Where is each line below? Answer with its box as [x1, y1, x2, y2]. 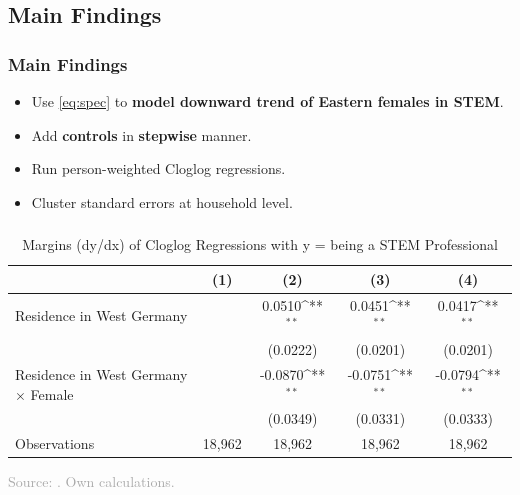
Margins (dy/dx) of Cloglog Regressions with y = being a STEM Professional [22, 234, 498, 255]
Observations [15, 433, 95, 454]
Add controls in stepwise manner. [31, 124, 252, 145]
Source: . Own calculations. [8, 471, 175, 492]
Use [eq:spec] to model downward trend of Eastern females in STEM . [31, 91, 504, 111]
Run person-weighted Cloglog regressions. [31, 158, 286, 179]
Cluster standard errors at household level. [31, 191, 293, 212]
